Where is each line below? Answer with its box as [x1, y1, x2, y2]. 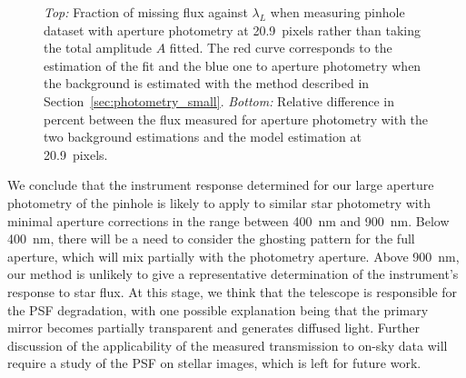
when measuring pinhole [270, 3, 405, 21]
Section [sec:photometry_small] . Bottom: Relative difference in [44, 91, 395, 110]
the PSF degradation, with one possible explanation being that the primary [7, 300, 429, 319]
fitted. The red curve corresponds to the [169, 38, 392, 57]
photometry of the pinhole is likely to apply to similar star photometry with [7, 193, 431, 212]
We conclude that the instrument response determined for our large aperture [7, 175, 434, 194]
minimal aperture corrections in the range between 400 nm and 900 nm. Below [7, 211, 450, 230]
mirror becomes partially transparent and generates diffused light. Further [7, 318, 420, 337]
